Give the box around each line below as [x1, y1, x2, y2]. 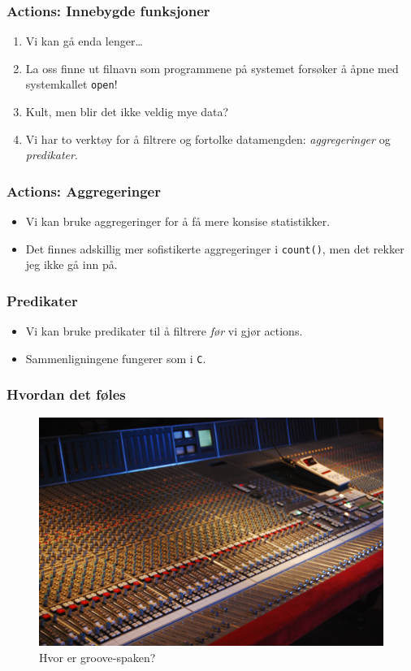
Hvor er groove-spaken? [39, 648, 156, 665]
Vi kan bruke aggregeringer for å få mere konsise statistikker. [25, 213, 331, 230]
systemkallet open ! [25, 76, 118, 93]
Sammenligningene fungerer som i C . [25, 349, 206, 366]
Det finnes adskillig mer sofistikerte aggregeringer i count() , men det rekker [25, 240, 405, 257]
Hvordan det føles [6, 384, 126, 405]
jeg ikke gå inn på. [25, 256, 118, 273]
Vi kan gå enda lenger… [25, 32, 143, 50]
